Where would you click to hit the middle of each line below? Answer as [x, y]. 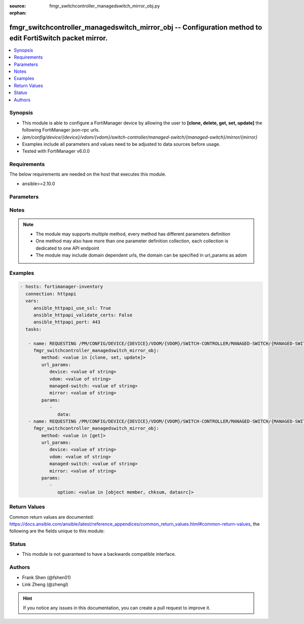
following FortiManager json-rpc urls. [61, 130]
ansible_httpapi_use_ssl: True [72, 308]
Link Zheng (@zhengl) [45, 584]
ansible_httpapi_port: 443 [67, 322]
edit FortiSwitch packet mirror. [59, 38]
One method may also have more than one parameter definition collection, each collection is [132, 241]
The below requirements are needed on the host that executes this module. [88, 174]
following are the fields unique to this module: [57, 531]
